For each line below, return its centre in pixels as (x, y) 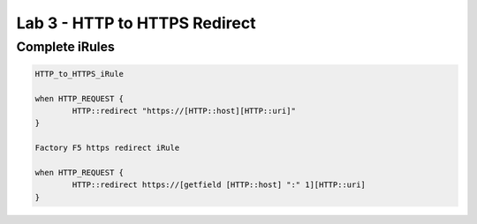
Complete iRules (65, 47)
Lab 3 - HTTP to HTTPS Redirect (136, 23)
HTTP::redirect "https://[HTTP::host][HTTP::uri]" (184, 111)
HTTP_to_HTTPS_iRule (79, 74)
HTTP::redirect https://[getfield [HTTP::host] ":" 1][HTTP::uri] (219, 185)
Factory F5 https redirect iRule (107, 148)
